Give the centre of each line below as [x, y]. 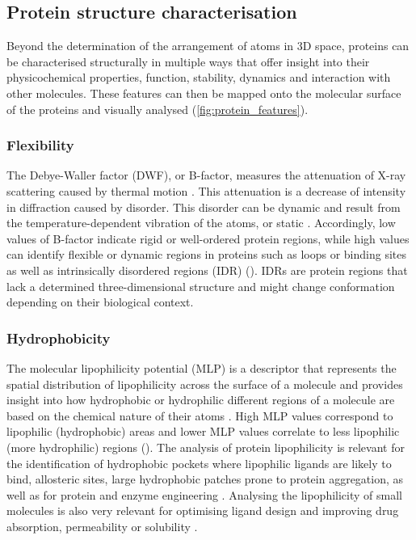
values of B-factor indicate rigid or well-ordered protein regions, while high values [208, 238]
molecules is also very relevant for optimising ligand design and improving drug [203, 510]
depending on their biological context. [100, 302]
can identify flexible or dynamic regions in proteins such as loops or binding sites [206, 254]
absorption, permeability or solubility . [102, 526]
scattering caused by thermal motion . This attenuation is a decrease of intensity [206, 190]
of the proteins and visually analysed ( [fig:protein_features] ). [158, 109]
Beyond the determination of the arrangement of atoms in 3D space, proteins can [208, 46]
